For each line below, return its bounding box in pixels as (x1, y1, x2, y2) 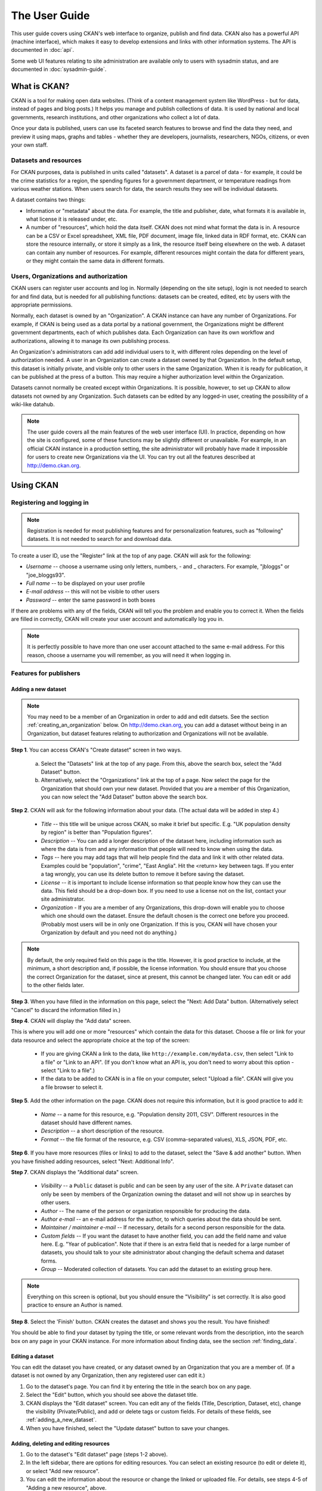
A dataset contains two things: (11, 196, 86, 203)
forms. (41, 1257, 57, 1264)
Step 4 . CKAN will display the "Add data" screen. (11, 1017, 131, 1025)
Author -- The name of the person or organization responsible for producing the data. (41, 1207, 251, 1214)
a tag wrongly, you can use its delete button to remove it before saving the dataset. (41, 871, 245, 878)
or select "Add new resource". (26, 1467, 100, 1474)
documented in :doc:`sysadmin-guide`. (11, 66, 107, 73)
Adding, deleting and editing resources (11, 1440, 110, 1447)
